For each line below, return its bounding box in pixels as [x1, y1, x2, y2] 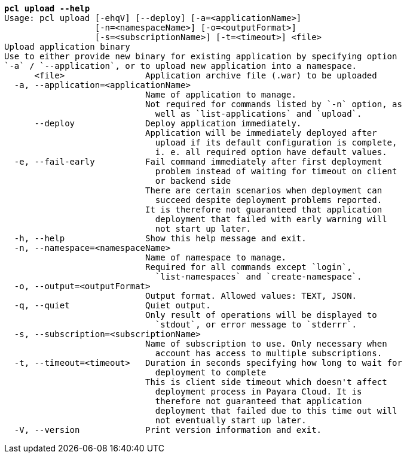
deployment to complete [155, 368, 267, 377]
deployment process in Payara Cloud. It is [155, 387, 362, 396]
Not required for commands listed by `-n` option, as [145, 99, 402, 109]
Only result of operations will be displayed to [145, 310, 377, 320]
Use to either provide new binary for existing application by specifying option [4, 51, 397, 61]
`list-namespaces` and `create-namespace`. [155, 272, 362, 281]
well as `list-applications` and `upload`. [155, 109, 362, 119]
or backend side [155, 176, 231, 186]
